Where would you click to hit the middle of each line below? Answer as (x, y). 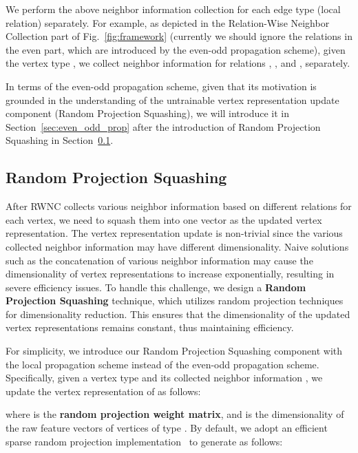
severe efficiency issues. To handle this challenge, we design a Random (156, 287)
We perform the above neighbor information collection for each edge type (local (173, 9)
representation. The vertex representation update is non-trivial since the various (174, 233)
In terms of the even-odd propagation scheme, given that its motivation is (161, 86)
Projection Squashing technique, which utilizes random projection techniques (175, 301)
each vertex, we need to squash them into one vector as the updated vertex (164, 219)
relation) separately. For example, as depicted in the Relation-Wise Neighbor (168, 22)
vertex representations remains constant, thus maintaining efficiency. (150, 327)
